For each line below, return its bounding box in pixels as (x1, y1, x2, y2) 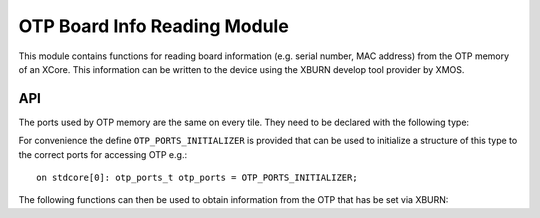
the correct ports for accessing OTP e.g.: (18, 148, 188, 160)
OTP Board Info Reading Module (18, 15, 289, 37)
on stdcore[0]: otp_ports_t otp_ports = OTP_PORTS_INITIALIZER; (36, 172, 359, 184)
